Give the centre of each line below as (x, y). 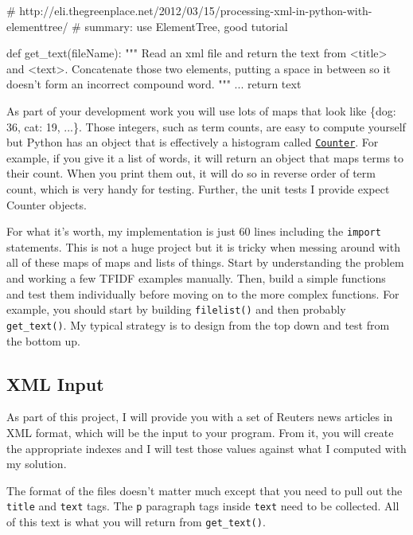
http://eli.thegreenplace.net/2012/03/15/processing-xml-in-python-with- (196, 10)
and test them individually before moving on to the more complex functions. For (203, 293)
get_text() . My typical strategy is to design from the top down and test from (198, 324)
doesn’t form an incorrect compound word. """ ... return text (154, 84)
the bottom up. (43, 340)
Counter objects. (47, 204)
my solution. (37, 464)
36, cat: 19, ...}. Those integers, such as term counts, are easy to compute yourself (206, 126)
